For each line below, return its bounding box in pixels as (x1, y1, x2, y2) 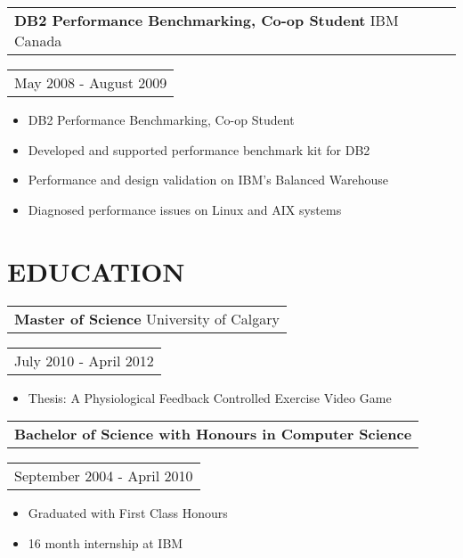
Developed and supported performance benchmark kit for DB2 (28, 140, 370, 159)
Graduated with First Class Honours (28, 504, 228, 522)
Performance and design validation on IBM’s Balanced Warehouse (28, 170, 389, 189)
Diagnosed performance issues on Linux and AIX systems (28, 200, 342, 218)
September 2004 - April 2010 (14, 465, 193, 487)
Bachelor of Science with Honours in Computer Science (14, 423, 412, 445)
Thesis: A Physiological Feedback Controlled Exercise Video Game (28, 388, 392, 406)
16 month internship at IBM (28, 533, 183, 552)
